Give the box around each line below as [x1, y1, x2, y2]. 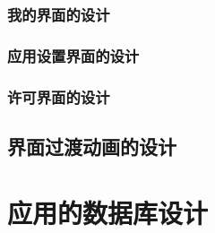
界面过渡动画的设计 [7, 132, 176, 160]
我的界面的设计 [7, 3, 110, 25]
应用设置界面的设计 [7, 44, 140, 66]
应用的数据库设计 [7, 194, 209, 230]
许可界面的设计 [7, 85, 110, 108]
